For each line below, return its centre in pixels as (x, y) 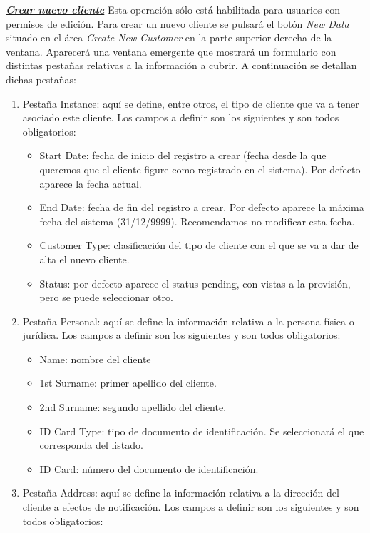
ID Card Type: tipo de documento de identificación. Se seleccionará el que (202, 431)
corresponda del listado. (91, 445)
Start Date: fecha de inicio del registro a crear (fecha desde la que (183, 155)
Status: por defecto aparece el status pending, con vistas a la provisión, (195, 283)
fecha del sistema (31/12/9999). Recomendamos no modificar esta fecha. (197, 221)
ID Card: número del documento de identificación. (149, 468)
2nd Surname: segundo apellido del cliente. (133, 407)
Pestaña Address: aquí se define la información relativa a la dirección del (181, 493)
